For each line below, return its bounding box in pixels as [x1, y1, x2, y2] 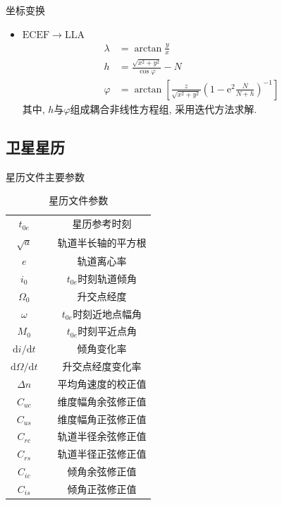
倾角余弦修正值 [67, 464, 137, 479]
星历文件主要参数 [6, 169, 85, 184]
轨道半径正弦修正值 [57, 446, 147, 461]
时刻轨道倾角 [78, 271, 137, 285]
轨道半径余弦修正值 [57, 429, 147, 444]
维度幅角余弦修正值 [57, 393, 147, 408]
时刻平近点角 [78, 323, 137, 338]
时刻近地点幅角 [73, 306, 142, 321]
